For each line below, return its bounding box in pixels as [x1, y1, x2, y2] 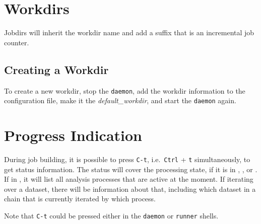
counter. [4, 37, 29, 47]
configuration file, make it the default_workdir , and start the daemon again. [4, 95, 236, 106]
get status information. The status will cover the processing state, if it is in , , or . [4, 164, 257, 174]
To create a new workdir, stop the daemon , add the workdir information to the [4, 85, 245, 96]
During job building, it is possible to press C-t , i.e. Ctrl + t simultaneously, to [4, 154, 250, 164]
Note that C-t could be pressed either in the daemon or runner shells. [4, 210, 219, 220]
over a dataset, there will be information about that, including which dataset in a [4, 183, 256, 194]
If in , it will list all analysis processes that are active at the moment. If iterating [4, 174, 253, 184]
